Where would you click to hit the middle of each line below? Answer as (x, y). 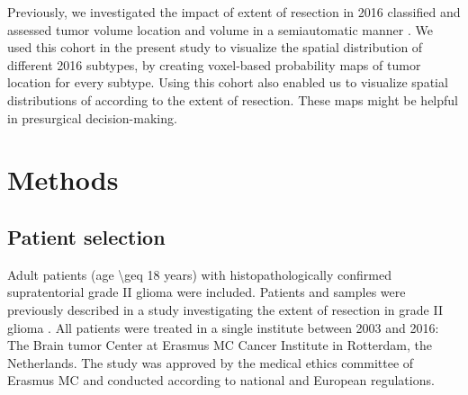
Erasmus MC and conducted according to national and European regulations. (221, 380)
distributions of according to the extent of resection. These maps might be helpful (233, 99)
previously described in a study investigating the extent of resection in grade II (225, 309)
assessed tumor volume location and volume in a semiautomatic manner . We (220, 29)
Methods (63, 180)
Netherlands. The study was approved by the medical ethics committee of (211, 362)
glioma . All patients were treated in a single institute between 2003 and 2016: (223, 327)
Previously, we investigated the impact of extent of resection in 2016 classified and (234, 12)
